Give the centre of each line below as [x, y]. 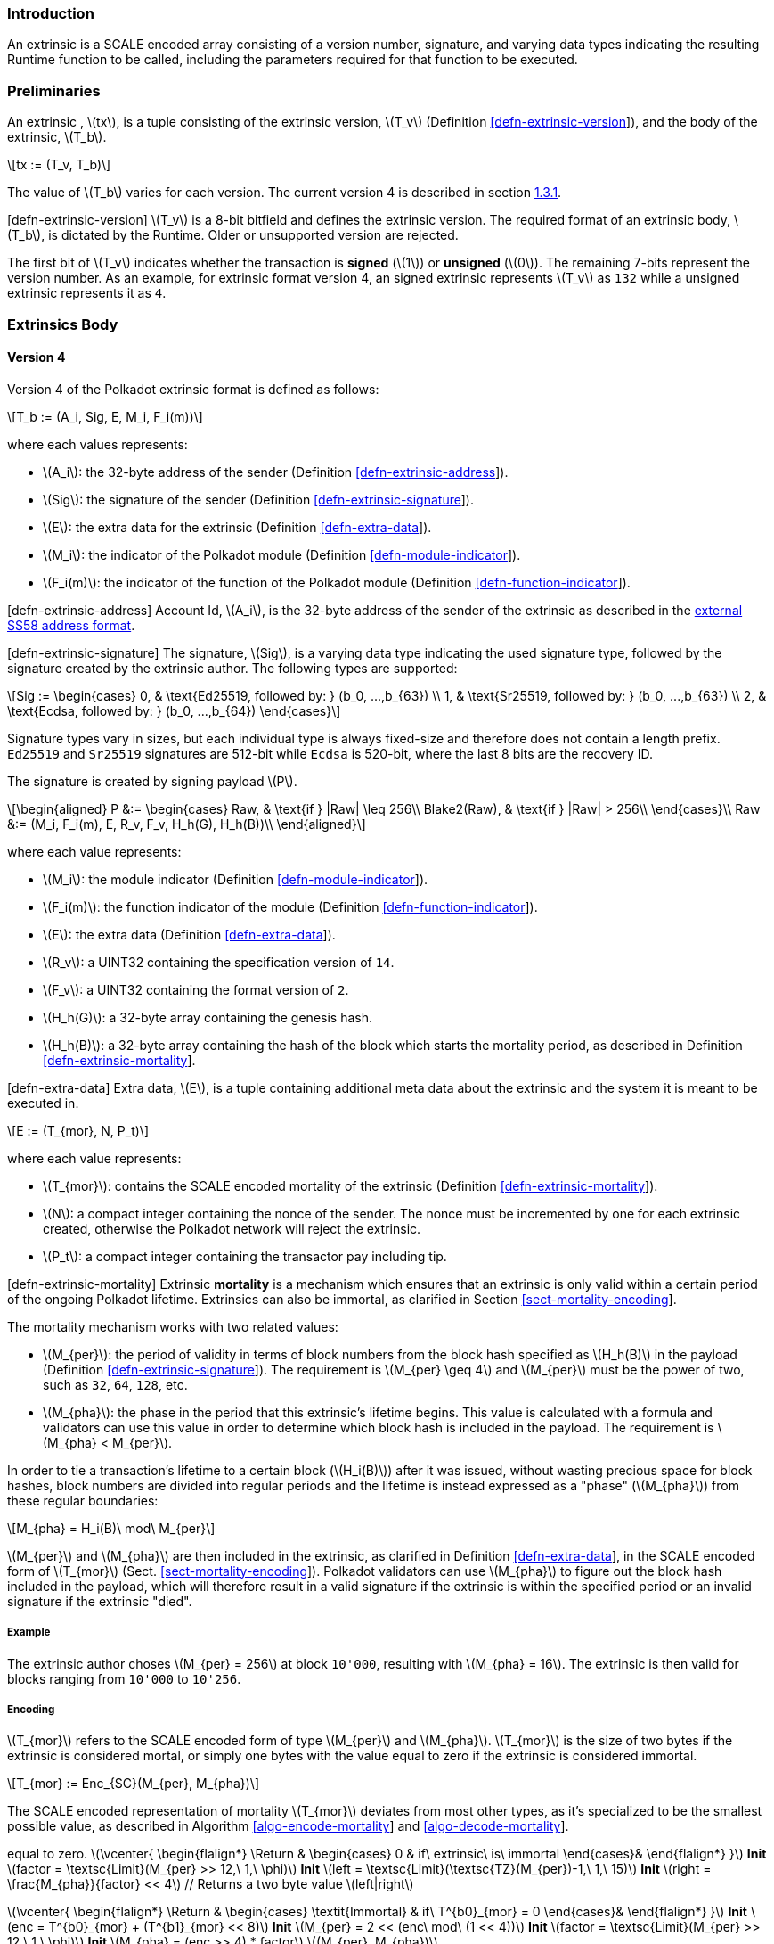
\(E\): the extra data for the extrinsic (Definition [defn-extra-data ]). [237, 527]
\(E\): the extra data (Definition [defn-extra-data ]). [189, 934]
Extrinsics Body [63, 324]
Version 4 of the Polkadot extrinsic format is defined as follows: [193, 389]
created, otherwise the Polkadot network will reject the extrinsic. [232, 1228]
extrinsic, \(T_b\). [57, 137]
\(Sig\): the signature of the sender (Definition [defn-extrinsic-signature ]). [258, 499]
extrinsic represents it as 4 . [87, 293]
